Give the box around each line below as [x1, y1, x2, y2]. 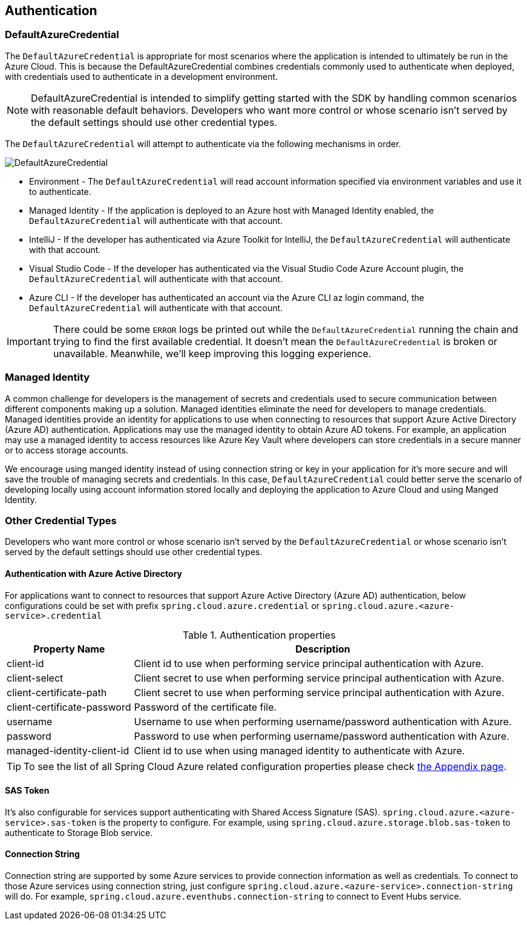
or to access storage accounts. [5, 444, 128, 455]
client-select [7, 671, 64, 684]
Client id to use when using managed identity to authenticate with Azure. [134, 744, 465, 757]
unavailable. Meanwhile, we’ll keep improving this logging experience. [53, 347, 372, 360]
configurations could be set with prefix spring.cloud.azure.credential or [5, 600, 320, 611]
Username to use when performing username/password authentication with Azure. [134, 715, 512, 728]
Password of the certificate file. [134, 700, 277, 713]
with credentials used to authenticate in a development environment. [5, 71, 278, 82]
